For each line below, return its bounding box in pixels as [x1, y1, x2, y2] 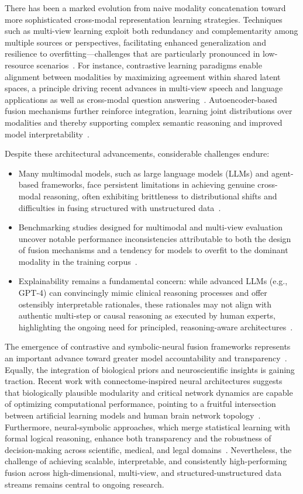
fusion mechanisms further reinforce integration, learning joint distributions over [5, 105, 292, 117]
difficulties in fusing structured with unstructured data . [18, 201, 221, 213]
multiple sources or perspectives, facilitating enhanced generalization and [5, 36, 266, 48]
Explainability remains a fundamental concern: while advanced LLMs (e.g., [18, 275, 288, 287]
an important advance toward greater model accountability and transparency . [5, 352, 287, 364]
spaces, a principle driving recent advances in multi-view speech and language [5, 82, 283, 94]
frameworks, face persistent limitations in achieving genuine [41, 178, 255, 191]
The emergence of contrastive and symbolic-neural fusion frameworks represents [5, 340, 291, 353]
